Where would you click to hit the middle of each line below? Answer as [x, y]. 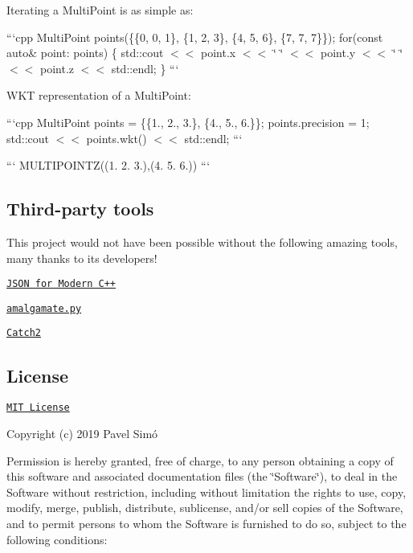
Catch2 [24, 333]
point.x [219, 53]
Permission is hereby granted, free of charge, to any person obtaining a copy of [200, 460]
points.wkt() [117, 138]
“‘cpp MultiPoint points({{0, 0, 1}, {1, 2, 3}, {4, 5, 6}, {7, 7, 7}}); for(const [195, 37]
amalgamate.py [44, 308]
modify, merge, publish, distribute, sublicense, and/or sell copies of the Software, [205, 508]
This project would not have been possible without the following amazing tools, [202, 242]
